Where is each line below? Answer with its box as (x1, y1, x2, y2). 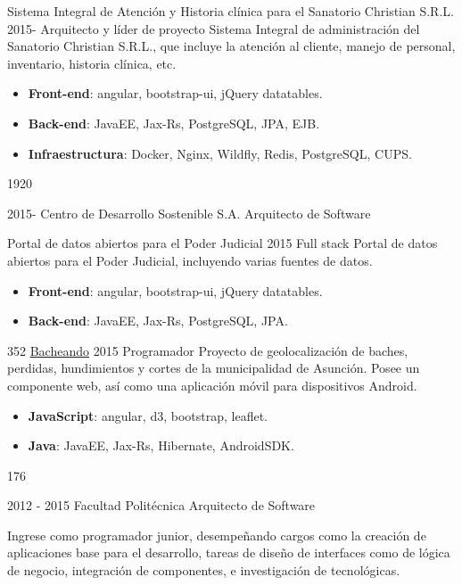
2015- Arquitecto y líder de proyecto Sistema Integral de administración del (7, 19, 420, 37)
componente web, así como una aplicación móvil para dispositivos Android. (7, 375, 417, 394)
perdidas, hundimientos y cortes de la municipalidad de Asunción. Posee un (7, 358, 420, 377)
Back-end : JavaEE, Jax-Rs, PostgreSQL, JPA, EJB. (28, 113, 320, 132)
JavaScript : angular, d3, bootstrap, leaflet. (28, 406, 268, 424)
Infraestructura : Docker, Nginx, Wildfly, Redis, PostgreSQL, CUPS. (28, 144, 412, 162)
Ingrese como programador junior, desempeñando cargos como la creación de (7, 525, 426, 544)
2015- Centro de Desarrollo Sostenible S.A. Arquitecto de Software (7, 203, 371, 222)
